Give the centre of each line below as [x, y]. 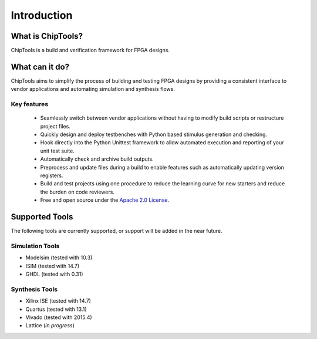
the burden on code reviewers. [77, 192]
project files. [55, 126]
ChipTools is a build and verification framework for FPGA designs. [90, 50]
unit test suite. [57, 151]
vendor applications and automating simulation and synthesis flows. [93, 89]
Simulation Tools [35, 246]
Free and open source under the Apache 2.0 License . [105, 200]
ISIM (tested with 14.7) [53, 266]
